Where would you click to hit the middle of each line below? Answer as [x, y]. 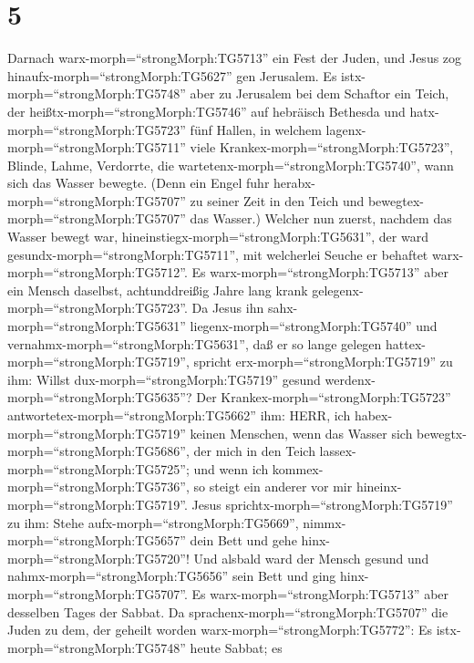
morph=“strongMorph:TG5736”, [98, 487]
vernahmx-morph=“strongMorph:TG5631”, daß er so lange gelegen [195, 343]
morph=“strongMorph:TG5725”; [98, 468]
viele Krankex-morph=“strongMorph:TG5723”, [322, 147]
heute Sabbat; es [236, 647]
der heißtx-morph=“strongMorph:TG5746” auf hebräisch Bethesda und [206, 111]
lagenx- [346, 129]
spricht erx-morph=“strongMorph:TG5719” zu [323, 362]
